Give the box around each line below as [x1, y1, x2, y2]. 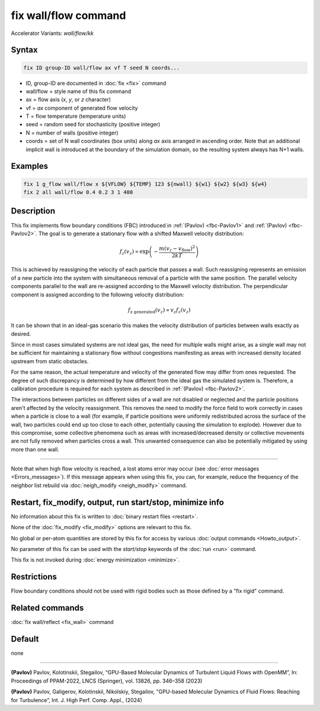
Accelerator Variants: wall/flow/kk [11, 30, 94, 37]
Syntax [11, 45, 38, 55]
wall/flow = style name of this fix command [25, 88, 132, 95]
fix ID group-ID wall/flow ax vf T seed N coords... [23, 64, 180, 71]
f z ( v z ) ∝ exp [119, 248, 149, 256]
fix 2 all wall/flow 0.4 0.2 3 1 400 [23, 189, 133, 196]
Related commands [11, 603, 84, 613]
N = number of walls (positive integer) [25, 129, 119, 136]
